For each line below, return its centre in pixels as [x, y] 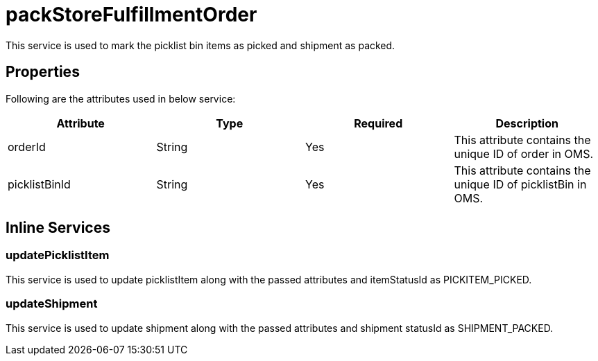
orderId [27, 147]
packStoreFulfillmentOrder [131, 15]
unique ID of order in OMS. [524, 153]
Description [527, 123]
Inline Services [58, 228]
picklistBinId [39, 184]
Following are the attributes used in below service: [121, 98]
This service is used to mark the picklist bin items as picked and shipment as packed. [200, 45]
